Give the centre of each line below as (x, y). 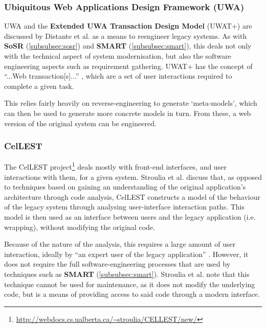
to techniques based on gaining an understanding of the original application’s (125, 187)
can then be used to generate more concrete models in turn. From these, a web (128, 113)
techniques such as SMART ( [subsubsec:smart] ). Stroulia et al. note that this (127, 274)
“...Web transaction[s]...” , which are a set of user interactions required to (118, 76)
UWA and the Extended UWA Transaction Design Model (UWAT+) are (128, 26)
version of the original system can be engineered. (80, 123)
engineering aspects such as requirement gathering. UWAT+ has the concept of (128, 66)
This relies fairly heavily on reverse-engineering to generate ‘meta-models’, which (131, 103)
